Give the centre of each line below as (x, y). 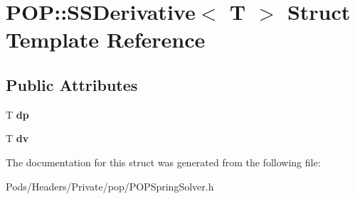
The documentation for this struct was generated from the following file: (163, 162)
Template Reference (106, 39)
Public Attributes (72, 84)
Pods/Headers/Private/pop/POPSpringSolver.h (110, 186)
